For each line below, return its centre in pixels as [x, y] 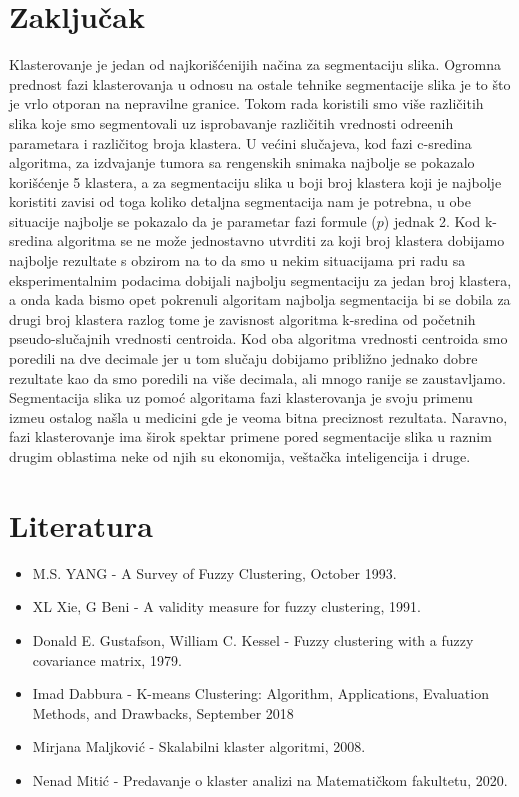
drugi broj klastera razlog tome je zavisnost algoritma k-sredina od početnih [242, 318]
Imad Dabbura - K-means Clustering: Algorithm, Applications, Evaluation [260, 693]
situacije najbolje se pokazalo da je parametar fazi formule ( [193, 220]
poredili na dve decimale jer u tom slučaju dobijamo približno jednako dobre [243, 358]
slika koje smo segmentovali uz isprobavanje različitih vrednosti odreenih [231, 122]
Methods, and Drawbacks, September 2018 [163, 712]
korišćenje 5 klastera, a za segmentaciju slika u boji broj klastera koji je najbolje [255, 181]
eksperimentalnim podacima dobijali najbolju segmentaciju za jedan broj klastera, [260, 279]
